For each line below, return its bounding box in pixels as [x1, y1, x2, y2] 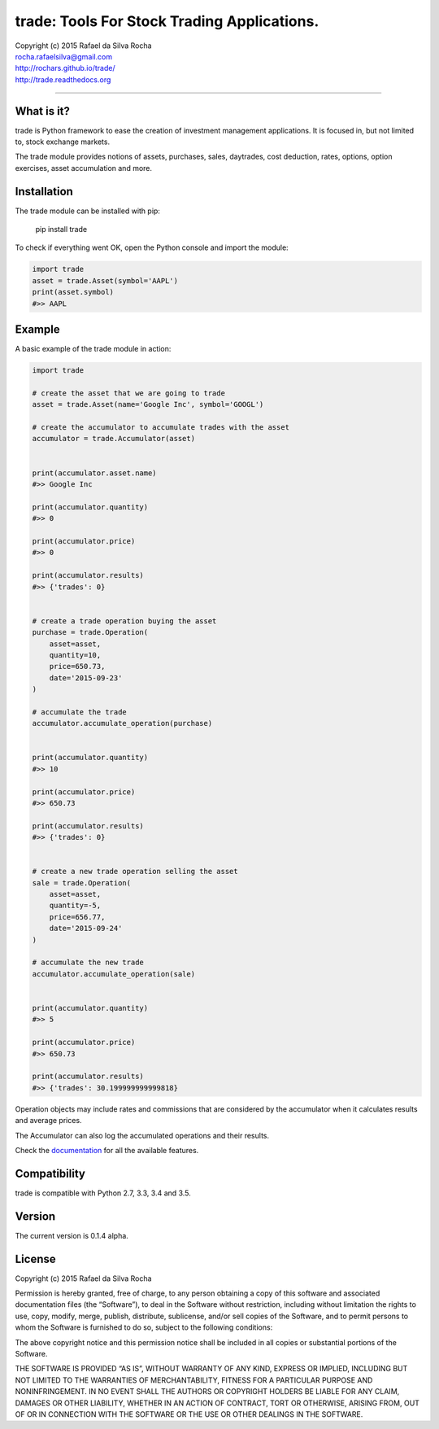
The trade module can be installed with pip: [15, 206, 160, 216]
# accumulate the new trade [32, 958, 144, 968]
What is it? [15, 104, 71, 118]
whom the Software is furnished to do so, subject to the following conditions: [15, 1322, 273, 1332]
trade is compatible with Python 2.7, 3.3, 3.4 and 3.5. [15, 1188, 191, 1198]
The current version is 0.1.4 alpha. [15, 1230, 129, 1240]
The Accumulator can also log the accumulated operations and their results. [15, 1130, 270, 1140]
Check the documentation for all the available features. [15, 1145, 199, 1155]
